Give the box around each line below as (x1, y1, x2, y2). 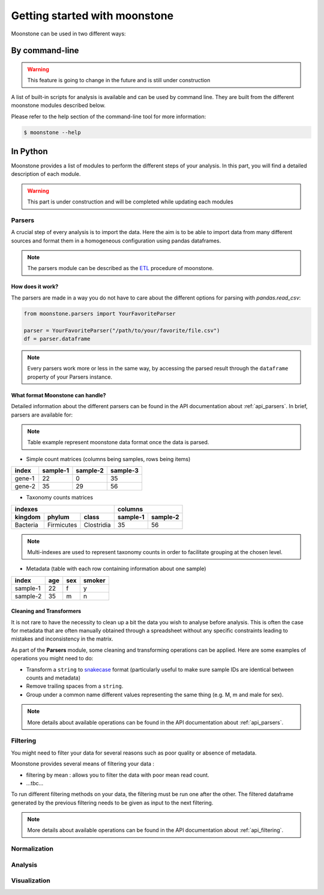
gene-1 (14, 474, 35, 483)
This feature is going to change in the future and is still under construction (27, 77, 211, 84)
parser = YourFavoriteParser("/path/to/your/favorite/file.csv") (23, 327, 220, 334)
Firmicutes (47, 520, 77, 529)
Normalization (11, 845, 54, 853)
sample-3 (110, 466, 139, 475)
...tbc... (26, 779, 44, 786)
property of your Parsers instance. (27, 373, 113, 381)
